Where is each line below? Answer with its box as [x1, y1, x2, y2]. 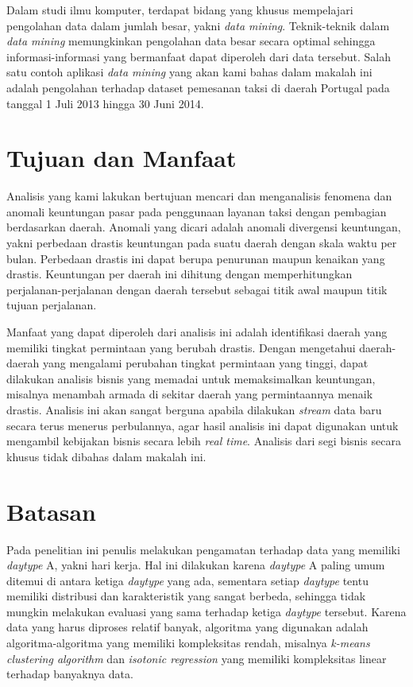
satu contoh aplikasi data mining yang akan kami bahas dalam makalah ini [6, 64, 372, 80]
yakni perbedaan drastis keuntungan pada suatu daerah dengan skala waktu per [6, 235, 397, 251]
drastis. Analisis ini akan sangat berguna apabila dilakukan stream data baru [6, 402, 382, 417]
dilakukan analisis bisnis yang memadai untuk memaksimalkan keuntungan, [6, 370, 376, 386]
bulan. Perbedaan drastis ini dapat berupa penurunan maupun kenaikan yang [6, 250, 385, 266]
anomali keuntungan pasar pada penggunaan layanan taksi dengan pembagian [6, 203, 387, 219]
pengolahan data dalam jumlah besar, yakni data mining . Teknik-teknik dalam [6, 17, 390, 33]
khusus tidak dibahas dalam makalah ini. [6, 448, 206, 464]
